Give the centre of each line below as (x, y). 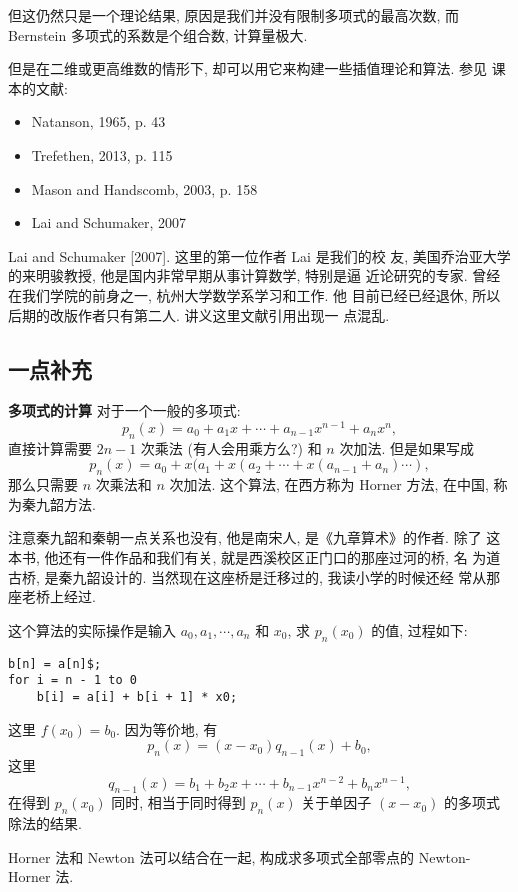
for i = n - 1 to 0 (72, 680)
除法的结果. (45, 823)
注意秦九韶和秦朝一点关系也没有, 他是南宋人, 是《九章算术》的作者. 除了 (245, 537)
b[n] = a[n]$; (55, 663)
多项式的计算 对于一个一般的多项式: (124, 410)
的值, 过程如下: (419, 629)
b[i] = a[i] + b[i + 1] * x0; (137, 696)
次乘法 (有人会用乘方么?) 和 (231, 447)
